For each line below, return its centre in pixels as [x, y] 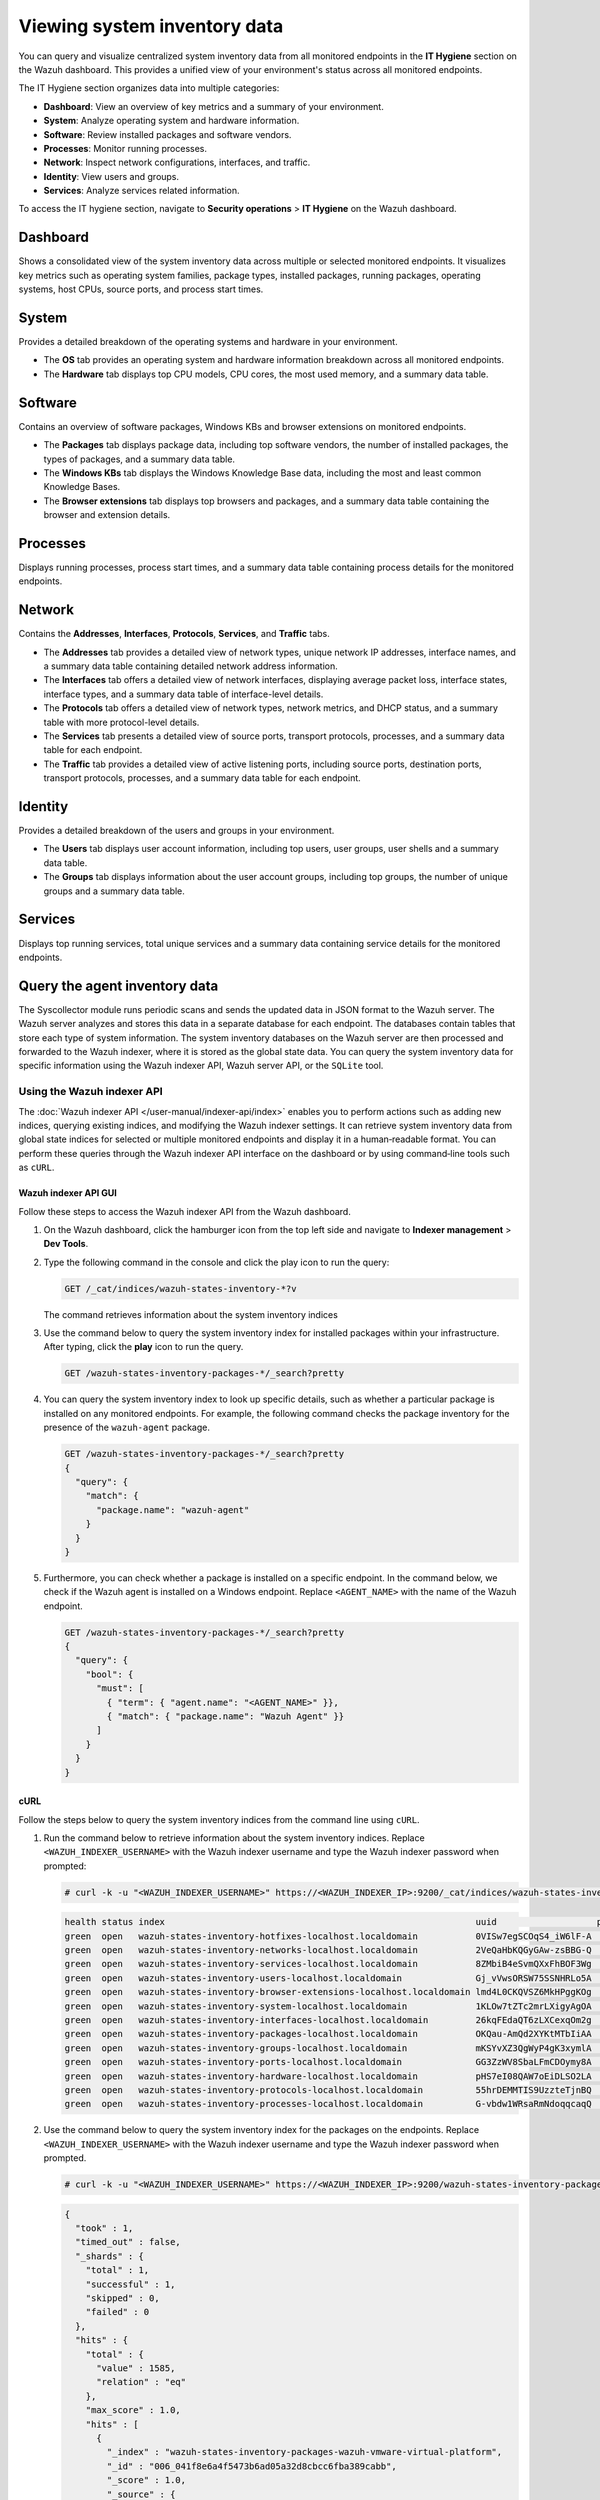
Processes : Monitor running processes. [125, 148]
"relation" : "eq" [141, 2382]
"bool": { [109, 1674]
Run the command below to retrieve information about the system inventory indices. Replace [234, 1837]
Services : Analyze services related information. [141, 191]
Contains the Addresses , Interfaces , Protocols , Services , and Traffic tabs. [174, 634]
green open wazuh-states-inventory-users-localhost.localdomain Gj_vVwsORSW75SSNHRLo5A [328, 1978]
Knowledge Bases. [82, 487]
